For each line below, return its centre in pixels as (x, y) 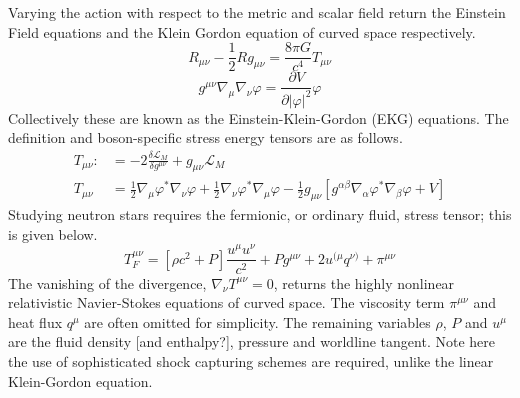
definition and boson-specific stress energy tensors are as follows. (205, 137)
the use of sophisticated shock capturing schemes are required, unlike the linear (251, 360)
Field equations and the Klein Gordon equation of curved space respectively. (242, 31)
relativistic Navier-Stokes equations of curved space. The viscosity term (226, 302)
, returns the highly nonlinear (364, 282)
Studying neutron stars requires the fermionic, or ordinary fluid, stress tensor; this (260, 214)
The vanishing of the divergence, (107, 282)
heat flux (35, 321)
